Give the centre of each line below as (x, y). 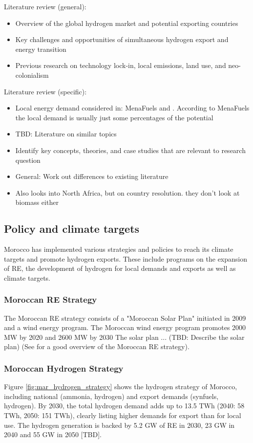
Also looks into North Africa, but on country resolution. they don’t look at (127, 192)
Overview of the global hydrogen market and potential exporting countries (127, 23)
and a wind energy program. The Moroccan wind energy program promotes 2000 (125, 327)
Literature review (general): (45, 6)
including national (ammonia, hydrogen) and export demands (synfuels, (111, 396)
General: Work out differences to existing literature (92, 176)
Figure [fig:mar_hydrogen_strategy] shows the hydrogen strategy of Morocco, (121, 387)
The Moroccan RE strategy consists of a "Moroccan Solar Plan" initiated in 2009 (125, 318)
